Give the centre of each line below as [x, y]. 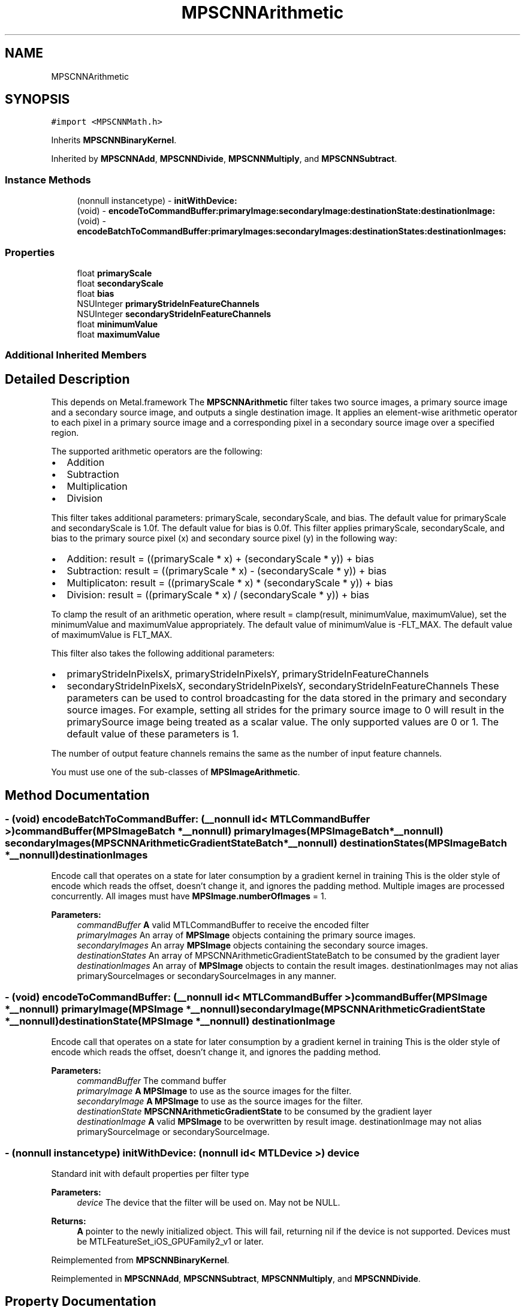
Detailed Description [67, 379]
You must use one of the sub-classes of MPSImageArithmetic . [176, 772]
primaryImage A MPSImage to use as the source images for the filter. [214, 1091]
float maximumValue [118, 334]
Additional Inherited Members [76, 355]
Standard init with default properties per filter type [150, 1173]
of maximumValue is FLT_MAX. [112, 635]
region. [65, 433]
